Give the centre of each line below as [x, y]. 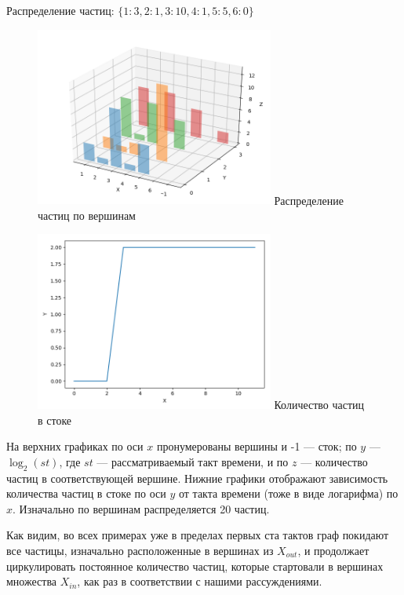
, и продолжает [333, 550]
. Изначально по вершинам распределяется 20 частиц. [141, 508]
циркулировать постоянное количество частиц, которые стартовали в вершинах [195, 566]
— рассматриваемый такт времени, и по [193, 461]
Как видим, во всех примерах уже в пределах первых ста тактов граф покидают [198, 535]
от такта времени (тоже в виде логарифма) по [289, 493]
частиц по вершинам [87, 215]
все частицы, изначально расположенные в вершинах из [140, 550]
